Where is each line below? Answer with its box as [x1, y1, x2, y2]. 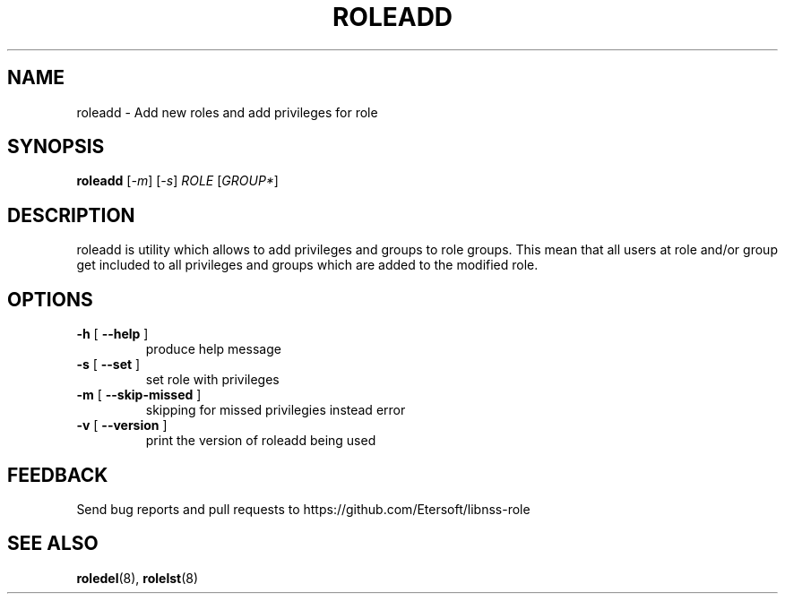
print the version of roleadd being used [145, 433, 376, 449]
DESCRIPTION [7, 203, 135, 227]
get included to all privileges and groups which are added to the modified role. [76, 257, 539, 273]
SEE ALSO [7, 532, 99, 555]
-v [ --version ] [76, 417, 168, 434]
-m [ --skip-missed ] [76, 387, 202, 403]
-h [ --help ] [76, 326, 149, 342]
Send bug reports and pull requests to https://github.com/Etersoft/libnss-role [76, 501, 531, 517]
